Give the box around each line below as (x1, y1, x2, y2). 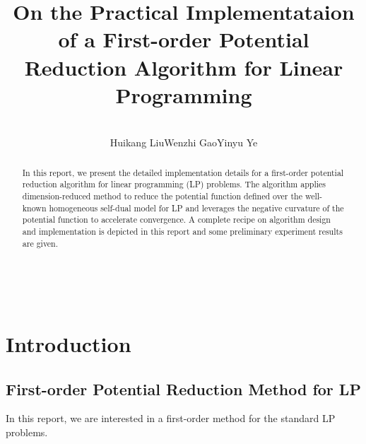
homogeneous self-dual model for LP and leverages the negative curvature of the (49, 201, 344, 214)
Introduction (6, 329, 131, 358)
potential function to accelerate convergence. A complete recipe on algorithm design (22, 214, 331, 226)
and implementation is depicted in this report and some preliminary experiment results (22, 225, 343, 237)
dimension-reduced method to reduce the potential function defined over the (22, 189, 303, 201)
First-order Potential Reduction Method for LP (6, 378, 361, 399)
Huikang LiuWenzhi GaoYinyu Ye (110, 135, 258, 150)
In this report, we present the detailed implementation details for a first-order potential (22, 166, 344, 178)
